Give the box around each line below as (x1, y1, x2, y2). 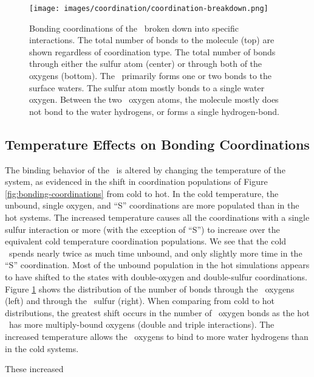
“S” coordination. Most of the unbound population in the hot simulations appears (5, 258, 310, 271)
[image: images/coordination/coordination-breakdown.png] (29, 4, 268, 13)
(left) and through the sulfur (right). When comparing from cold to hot (5, 294, 275, 307)
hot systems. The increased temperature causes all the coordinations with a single (5, 210, 310, 223)
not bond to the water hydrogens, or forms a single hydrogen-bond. (29, 105, 279, 117)
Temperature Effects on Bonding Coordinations (5, 134, 310, 153)
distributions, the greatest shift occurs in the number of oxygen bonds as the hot (5, 306, 310, 319)
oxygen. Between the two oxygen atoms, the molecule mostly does (29, 93, 279, 106)
